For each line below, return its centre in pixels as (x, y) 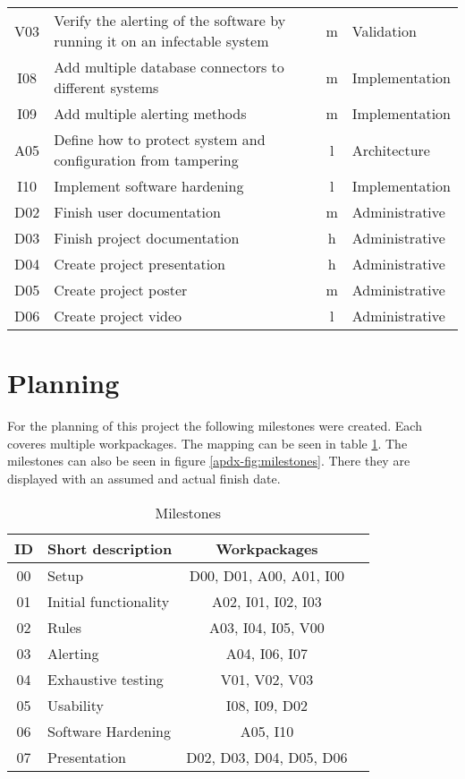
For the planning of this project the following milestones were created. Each (215, 426)
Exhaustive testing (106, 679)
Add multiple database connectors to (169, 67)
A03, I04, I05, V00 (266, 627)
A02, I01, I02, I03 (267, 601)
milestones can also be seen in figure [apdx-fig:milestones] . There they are (209, 461)
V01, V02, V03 (267, 679)
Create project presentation (140, 264)
